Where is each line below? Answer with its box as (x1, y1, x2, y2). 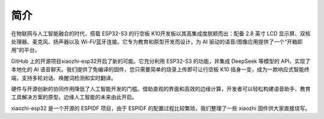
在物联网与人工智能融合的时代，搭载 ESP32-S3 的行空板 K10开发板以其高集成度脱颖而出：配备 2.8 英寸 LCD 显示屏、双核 (11, 30, 311, 37)
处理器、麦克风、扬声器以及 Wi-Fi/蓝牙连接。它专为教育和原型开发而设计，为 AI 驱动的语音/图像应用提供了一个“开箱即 (11, 38, 303, 45)
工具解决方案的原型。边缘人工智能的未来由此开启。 (11, 93, 137, 101)
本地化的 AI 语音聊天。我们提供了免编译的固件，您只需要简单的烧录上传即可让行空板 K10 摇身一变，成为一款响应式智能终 (11, 66, 310, 73)
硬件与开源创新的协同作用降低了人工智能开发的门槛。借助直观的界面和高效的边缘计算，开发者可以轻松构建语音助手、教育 (11, 85, 311, 92)
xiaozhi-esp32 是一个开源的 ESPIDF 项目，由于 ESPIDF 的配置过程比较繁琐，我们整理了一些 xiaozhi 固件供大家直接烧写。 (11, 105, 311, 112)
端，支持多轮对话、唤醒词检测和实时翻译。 (11, 74, 116, 81)
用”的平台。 (11, 47, 40, 54)
